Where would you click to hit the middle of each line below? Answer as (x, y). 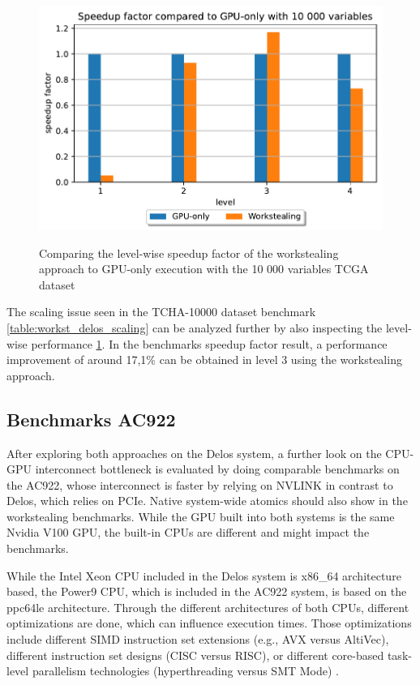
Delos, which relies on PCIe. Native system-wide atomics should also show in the (207, 501)
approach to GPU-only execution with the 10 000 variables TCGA (204, 269)
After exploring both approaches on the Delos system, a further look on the (194, 453)
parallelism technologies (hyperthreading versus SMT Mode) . (185, 671)
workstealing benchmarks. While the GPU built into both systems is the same (201, 516)
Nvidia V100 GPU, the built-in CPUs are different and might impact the (188, 532)
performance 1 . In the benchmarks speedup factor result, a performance (209, 343)
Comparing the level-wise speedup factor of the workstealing (189, 253)
